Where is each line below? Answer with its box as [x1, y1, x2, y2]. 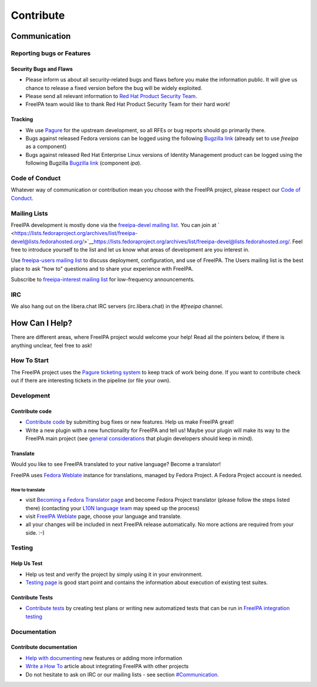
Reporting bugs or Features [11, 49, 91, 57]
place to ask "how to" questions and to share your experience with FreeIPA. [11, 265, 194, 272]
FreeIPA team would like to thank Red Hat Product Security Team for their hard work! [25, 100, 230, 108]
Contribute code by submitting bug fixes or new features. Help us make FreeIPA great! [25, 418, 234, 425]
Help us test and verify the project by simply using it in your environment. [25, 571, 203, 578]
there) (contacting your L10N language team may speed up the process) [25, 504, 200, 511]
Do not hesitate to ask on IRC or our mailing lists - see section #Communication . [25, 671, 220, 678]
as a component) [25, 143, 67, 150]
